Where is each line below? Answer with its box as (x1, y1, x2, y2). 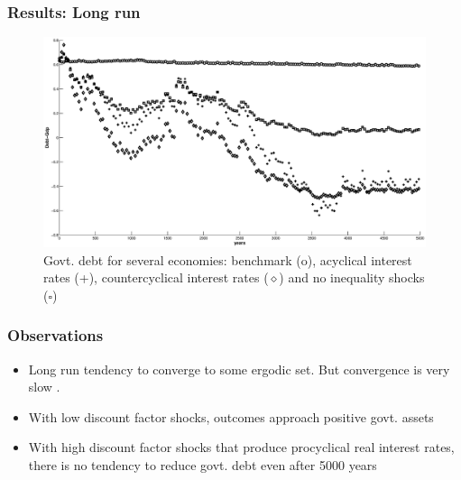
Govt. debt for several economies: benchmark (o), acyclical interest (43, 250, 412, 269)
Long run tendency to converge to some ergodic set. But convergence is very (28, 359, 450, 378)
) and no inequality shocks (279, 268, 425, 287)
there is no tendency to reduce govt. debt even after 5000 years (28, 455, 377, 474)
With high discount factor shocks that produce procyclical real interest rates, (28, 438, 455, 457)
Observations (7, 324, 104, 346)
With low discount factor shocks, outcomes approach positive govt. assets (28, 407, 434, 426)
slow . (28, 377, 60, 396)
